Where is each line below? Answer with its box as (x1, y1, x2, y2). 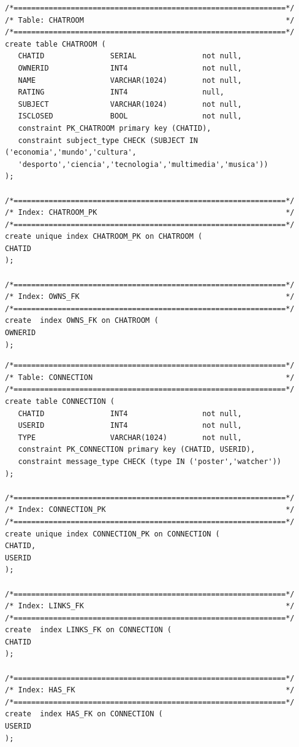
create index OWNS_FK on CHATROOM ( (5, 316, 159, 325)
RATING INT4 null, (18, 88, 224, 97)
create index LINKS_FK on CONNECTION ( (5, 625, 172, 635)
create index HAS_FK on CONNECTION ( (5, 710, 163, 719)
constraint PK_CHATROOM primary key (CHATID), (18, 123, 211, 133)
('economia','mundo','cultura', (5, 148, 137, 157)
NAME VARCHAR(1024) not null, (18, 75, 242, 85)
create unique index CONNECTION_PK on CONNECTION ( (5, 529, 220, 538)
